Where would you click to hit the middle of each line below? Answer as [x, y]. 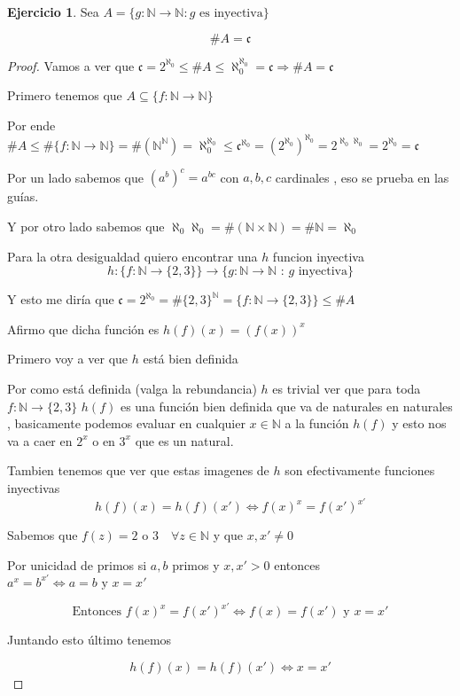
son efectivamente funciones [360, 470]
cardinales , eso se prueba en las [362, 177]
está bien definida [191, 359]
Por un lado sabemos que [75, 177]
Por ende [31, 125]
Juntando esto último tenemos [90, 640]
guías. [23, 196]
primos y [196, 564]
